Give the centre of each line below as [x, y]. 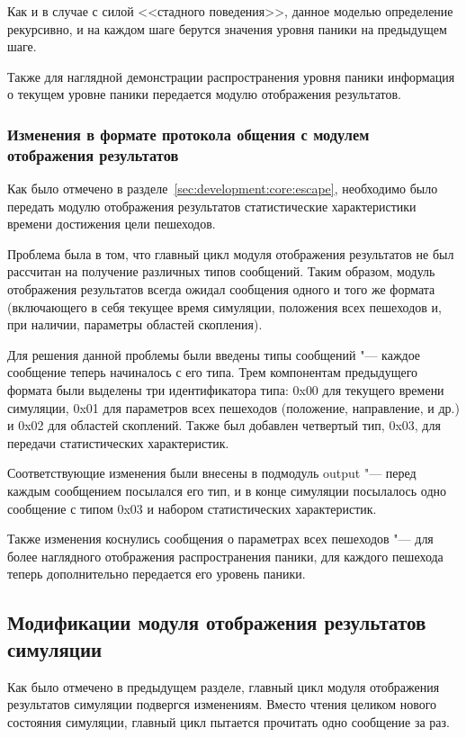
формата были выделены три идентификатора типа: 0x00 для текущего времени [226, 390]
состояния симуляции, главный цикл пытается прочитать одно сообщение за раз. [229, 721]
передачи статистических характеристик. [118, 442]
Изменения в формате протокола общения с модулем [188, 134]
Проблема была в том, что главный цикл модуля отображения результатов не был [231, 253]
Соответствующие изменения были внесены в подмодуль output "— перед [212, 473]
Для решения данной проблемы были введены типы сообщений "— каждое [214, 354]
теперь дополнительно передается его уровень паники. [157, 574]
